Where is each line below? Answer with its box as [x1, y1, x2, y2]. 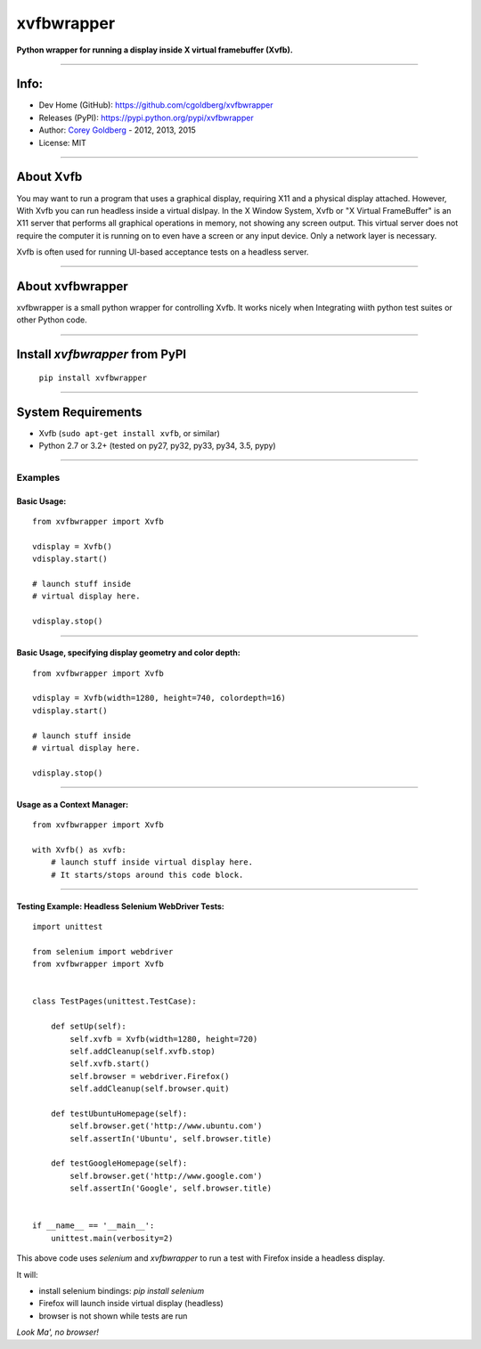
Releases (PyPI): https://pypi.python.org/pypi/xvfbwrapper [38, 112, 254, 123]
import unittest [32, 922, 103, 932]
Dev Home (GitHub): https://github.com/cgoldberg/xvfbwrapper [38, 100, 273, 110]
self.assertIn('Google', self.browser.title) [69, 1183, 272, 1193]
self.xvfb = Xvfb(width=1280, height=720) [69, 1034, 258, 1044]
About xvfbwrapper [16, 279, 128, 294]
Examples [16, 471, 61, 484]
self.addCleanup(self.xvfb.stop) [69, 1046, 216, 1056]
